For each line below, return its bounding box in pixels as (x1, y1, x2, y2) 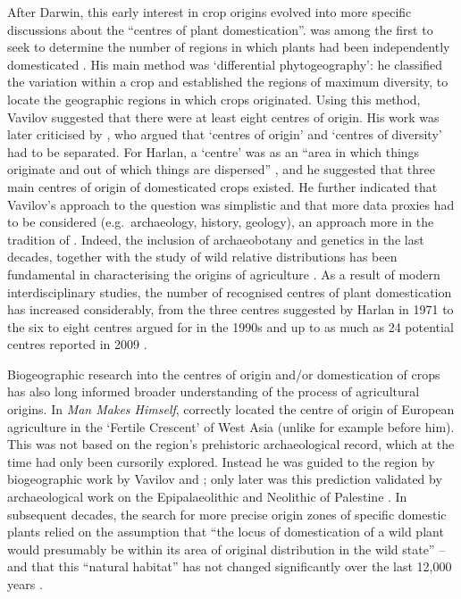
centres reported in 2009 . (7, 335, 147, 354)
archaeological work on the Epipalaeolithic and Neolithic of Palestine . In (7, 487, 407, 506)
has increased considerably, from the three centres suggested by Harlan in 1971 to (7, 300, 454, 319)
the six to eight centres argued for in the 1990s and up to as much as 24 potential (7, 317, 454, 336)
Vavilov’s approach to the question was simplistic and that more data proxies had (7, 195, 455, 213)
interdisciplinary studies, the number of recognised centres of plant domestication (7, 282, 452, 301)
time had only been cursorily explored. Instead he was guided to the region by (7, 452, 435, 470)
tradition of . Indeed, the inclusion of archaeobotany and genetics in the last (7, 229, 424, 248)
